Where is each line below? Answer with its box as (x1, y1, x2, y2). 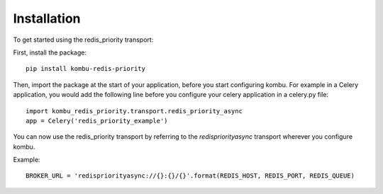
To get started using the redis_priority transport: (13, 35, 154, 44)
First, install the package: (13, 48, 87, 57)
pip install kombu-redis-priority (26, 64, 145, 73)
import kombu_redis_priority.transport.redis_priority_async (26, 107, 243, 115)
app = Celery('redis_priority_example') (26, 117, 168, 125)
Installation (13, 11, 81, 26)
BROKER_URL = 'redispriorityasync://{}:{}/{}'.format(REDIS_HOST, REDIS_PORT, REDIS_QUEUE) (26, 172, 355, 180)
